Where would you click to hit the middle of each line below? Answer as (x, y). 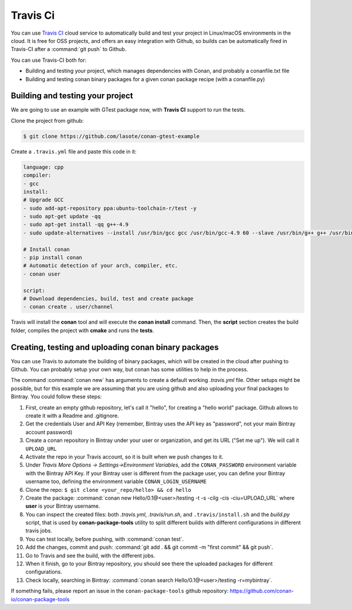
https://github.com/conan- (262, 591)
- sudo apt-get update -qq (62, 217)
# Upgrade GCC (43, 200)
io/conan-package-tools (40, 599)
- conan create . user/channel (68, 307)
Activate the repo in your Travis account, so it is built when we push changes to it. (124, 457)
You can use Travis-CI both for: (49, 60)
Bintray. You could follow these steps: (56, 397)
